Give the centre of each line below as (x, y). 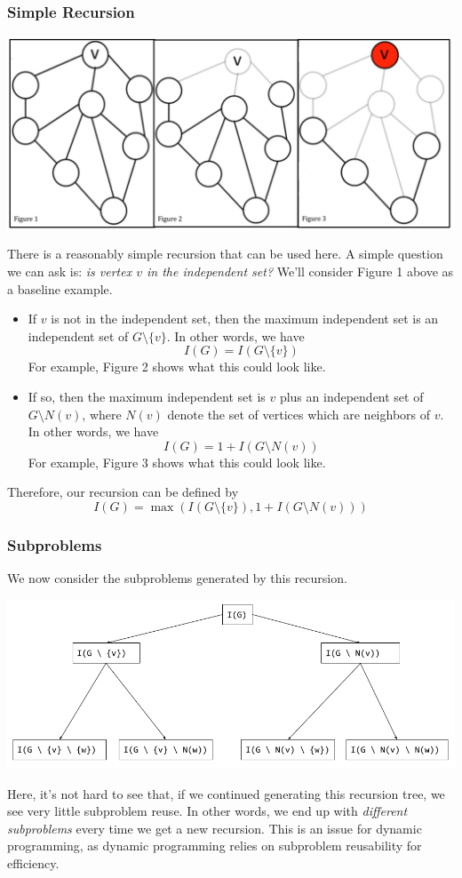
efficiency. (33, 862)
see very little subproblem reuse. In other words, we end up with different (207, 811)
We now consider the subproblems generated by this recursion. (177, 578)
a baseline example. (60, 288)
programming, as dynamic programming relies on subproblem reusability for (215, 846)
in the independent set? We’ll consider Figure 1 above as (300, 271)
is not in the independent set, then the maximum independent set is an (245, 319)
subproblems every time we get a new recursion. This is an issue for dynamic (215, 828)
